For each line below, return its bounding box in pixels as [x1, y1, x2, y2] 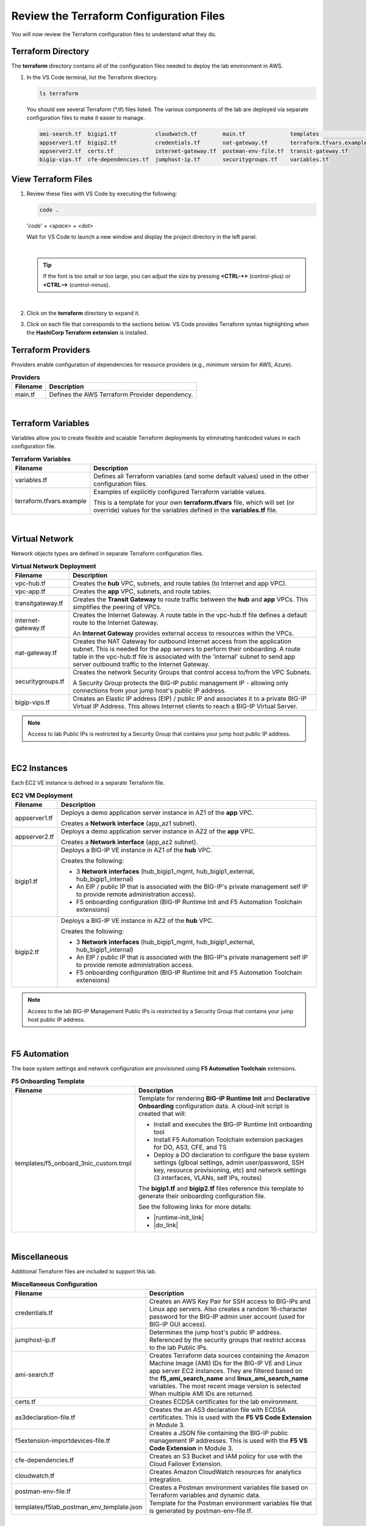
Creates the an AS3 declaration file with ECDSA [149, 1405, 286, 1414]
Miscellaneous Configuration [11, 1279, 98, 1288]
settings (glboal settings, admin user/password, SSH [153, 1159, 304, 1167]
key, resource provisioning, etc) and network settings [153, 1166, 307, 1174]
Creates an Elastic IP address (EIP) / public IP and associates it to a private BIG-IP [72, 694, 307, 703]
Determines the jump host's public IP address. [149, 1328, 282, 1336]
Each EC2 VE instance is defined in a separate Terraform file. [11, 779, 165, 787]
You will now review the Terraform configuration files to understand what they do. [11, 31, 217, 38]
